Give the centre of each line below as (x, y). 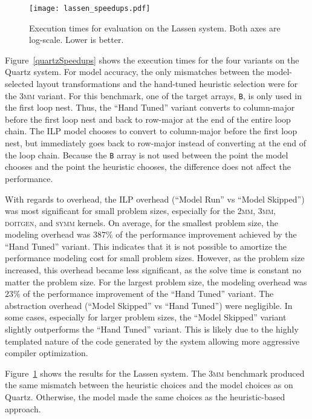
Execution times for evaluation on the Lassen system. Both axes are (155, 28)
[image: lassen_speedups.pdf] (90, 8)
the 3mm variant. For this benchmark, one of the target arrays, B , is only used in (153, 95)
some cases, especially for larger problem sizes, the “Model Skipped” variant (146, 317)
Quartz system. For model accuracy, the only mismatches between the (135, 72)
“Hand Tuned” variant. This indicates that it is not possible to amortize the (146, 246)
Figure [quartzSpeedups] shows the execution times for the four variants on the (152, 60)
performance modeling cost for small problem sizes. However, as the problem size (155, 258)
